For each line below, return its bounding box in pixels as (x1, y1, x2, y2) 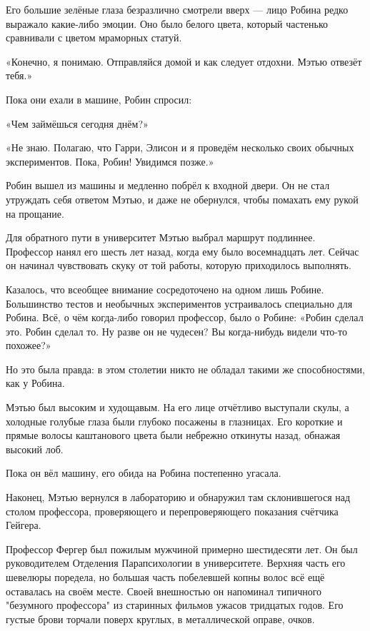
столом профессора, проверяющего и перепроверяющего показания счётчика (6, 503, 339, 518)
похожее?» (6, 338, 51, 353)
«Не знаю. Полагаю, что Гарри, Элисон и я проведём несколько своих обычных (6, 140, 354, 155)
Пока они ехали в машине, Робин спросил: (6, 91, 192, 106)
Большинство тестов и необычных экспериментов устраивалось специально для (6, 296, 353, 311)
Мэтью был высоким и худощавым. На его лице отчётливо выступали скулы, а (6, 400, 349, 415)
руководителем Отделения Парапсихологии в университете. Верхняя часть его (6, 555, 346, 570)
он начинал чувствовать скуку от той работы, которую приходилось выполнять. (6, 258, 351, 273)
